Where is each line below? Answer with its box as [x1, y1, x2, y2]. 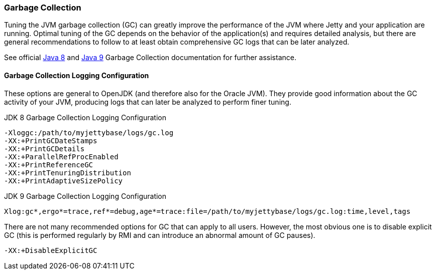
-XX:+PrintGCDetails [4, 144, 85, 153]
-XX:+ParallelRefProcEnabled [4, 152, 119, 161]
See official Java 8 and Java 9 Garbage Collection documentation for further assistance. [4, 53, 296, 62]
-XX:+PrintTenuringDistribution [4, 168, 131, 177]
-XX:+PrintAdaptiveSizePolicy [4, 176, 123, 185]
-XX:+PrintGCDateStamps [4, 136, 97, 145]
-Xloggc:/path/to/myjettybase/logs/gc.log [4, 128, 174, 137]
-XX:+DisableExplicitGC [4, 246, 97, 254]
